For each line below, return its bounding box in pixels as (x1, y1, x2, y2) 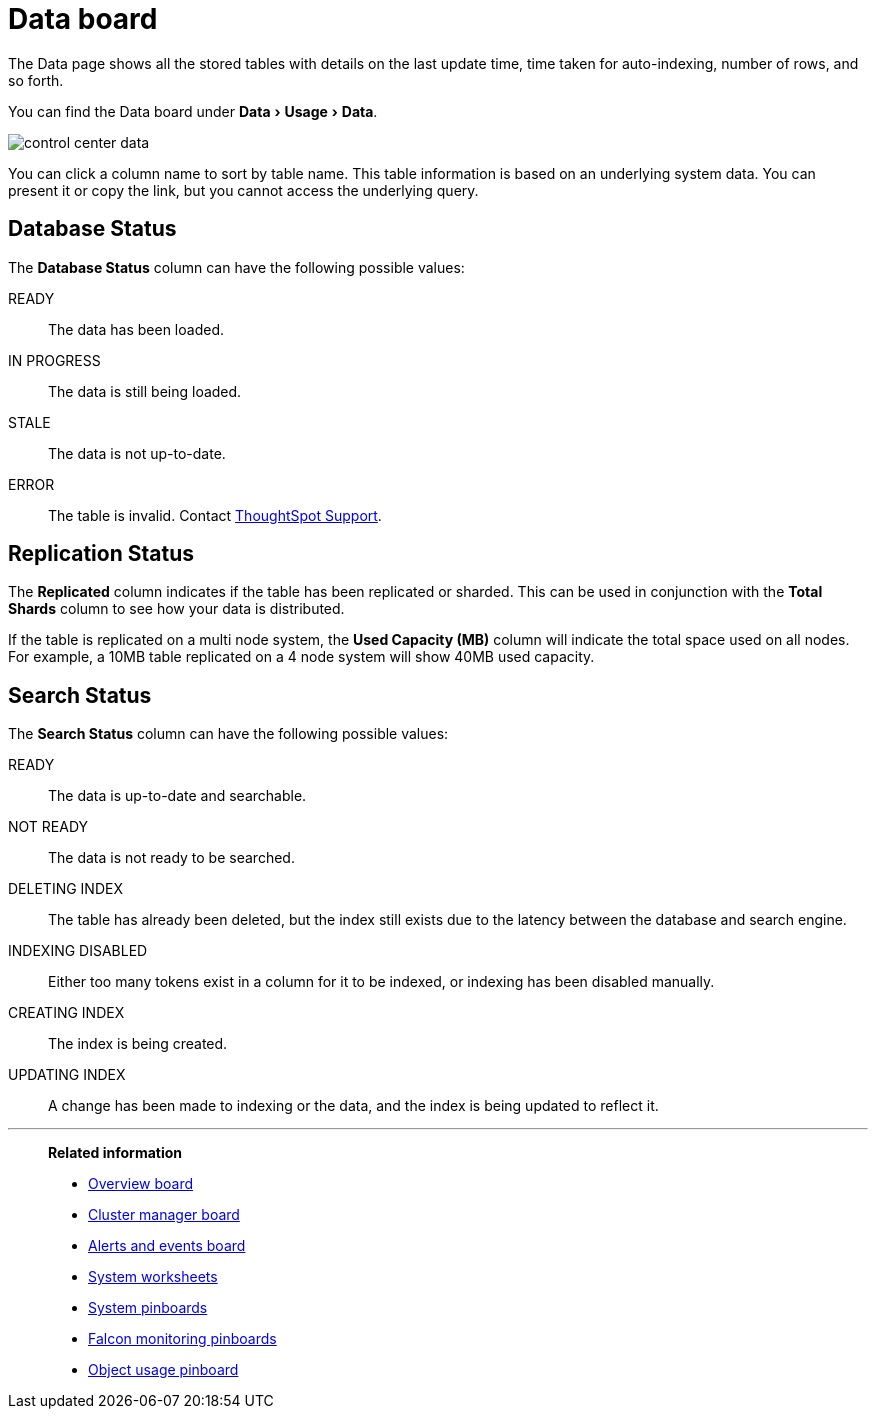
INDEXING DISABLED (8, 942, 148, 960)
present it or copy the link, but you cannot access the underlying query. (8, 181, 479, 199)
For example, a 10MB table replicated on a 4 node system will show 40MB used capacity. (8, 648, 595, 666)
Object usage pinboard (88, 1361, 239, 1379)
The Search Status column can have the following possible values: (8, 725, 449, 743)
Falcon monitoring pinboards (88, 1330, 277, 1348)
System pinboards (88, 1299, 208, 1317)
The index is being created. (48, 1035, 228, 1053)
